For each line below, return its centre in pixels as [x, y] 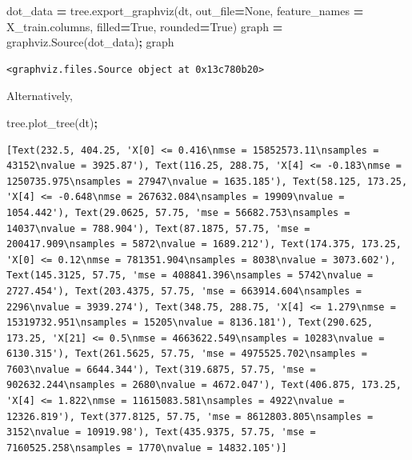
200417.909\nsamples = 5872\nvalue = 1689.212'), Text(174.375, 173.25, [204, 244]
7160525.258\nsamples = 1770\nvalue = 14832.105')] [147, 448]
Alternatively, [40, 96]
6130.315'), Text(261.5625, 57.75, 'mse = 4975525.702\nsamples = [187, 354]
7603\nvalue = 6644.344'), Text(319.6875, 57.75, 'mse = [161, 369]
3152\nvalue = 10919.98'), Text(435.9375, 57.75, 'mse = [161, 432]
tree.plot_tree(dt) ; [52, 122]
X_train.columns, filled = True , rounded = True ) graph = [145, 26]
